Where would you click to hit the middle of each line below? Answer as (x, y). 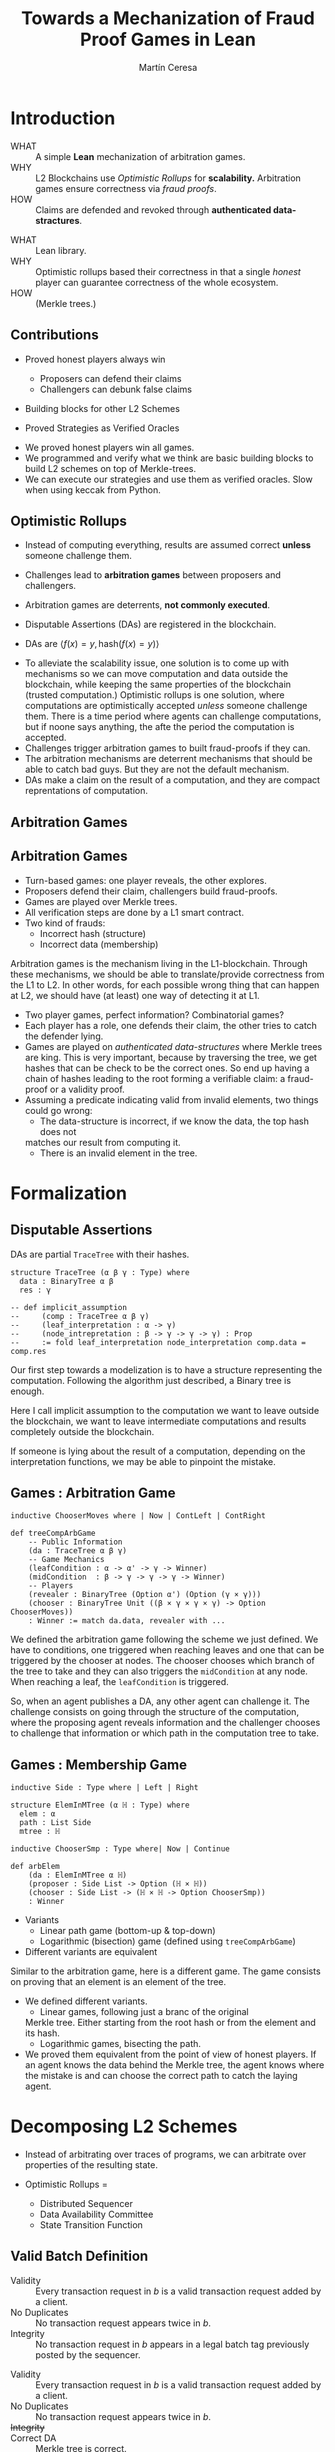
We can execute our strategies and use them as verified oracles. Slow (168, 479)
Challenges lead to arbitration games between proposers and (153, 575)
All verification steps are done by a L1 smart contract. (134, 912)
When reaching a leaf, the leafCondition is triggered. (120, 1682)
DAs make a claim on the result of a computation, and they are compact (172, 780)
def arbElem (35, 1867)
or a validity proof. (87, 1089)
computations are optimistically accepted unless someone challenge (166, 706)
